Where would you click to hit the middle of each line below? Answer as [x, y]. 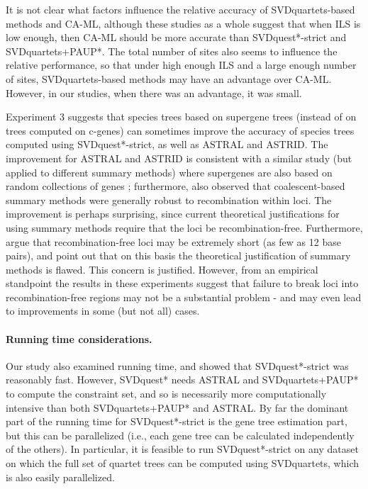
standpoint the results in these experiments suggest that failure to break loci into [182, 283]
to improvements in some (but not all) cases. [103, 311]
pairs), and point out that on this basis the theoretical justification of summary [178, 255]
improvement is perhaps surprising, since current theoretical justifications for [173, 214]
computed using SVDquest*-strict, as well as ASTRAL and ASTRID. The [167, 144]
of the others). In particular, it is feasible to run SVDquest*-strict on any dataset [182, 449]
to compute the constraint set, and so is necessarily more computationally [166, 394]
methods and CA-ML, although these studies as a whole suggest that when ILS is [183, 23]
